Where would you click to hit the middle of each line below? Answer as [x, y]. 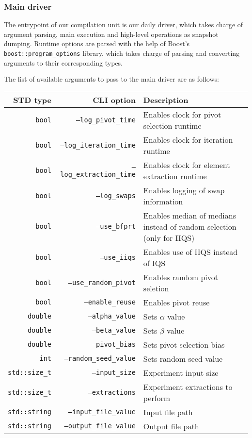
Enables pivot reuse [176, 302]
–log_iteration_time [98, 145]
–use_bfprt [116, 227]
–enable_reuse [110, 302]
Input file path [168, 412]
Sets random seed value [183, 358]
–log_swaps [116, 195]
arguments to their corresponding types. [63, 62]
